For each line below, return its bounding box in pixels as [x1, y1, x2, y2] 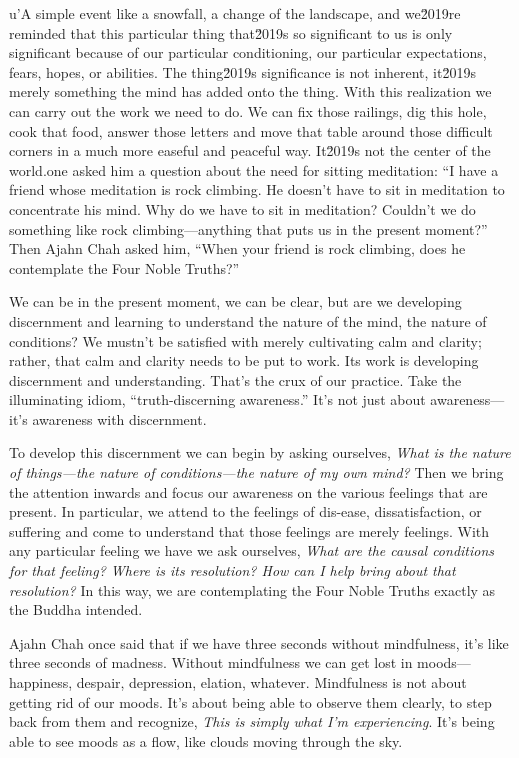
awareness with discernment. [32, 408, 207, 429]
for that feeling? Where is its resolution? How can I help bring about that [9, 560, 456, 581]
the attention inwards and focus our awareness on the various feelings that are [9, 481, 488, 502]
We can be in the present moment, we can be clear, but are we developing [9, 291, 462, 312]
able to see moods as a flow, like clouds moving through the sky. [9, 730, 403, 751]
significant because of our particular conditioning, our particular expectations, [9, 42, 487, 63]
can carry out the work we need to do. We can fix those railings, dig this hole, [9, 100, 487, 121]
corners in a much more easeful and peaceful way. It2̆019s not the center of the [9, 140, 491, 161]
